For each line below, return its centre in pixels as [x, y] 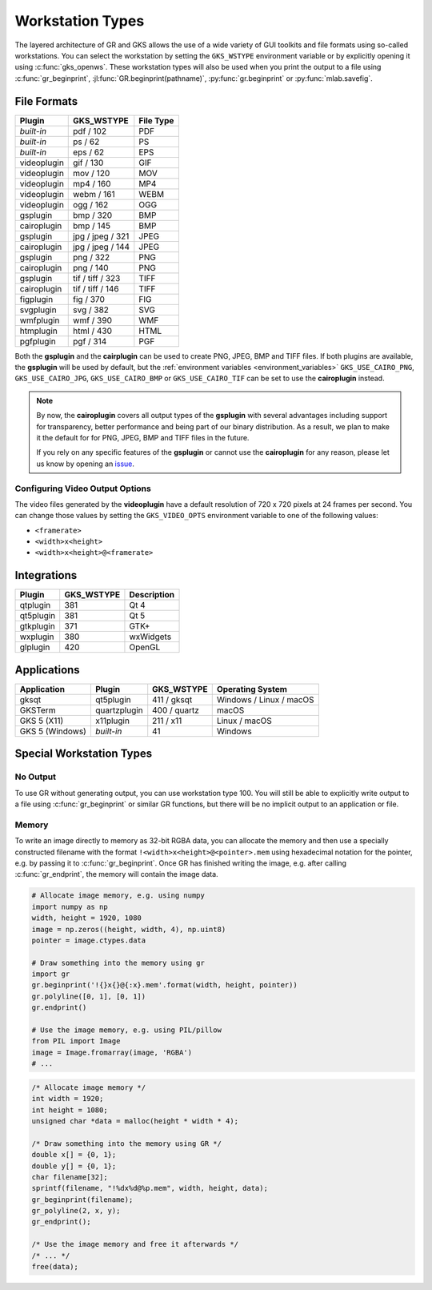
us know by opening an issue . [86, 464]
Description [152, 595]
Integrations [46, 575]
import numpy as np [70, 906]
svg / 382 [91, 310]
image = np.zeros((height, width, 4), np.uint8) [129, 929]
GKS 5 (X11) [42, 721]
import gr [51, 974]
